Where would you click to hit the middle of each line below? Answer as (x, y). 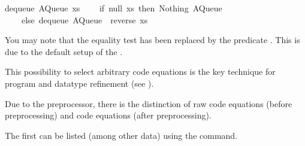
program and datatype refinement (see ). (79, 83)
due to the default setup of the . (64, 51)
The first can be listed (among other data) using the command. (121, 135)
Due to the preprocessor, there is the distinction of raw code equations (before (149, 103)
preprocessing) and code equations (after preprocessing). (108, 115)
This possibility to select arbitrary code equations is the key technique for (140, 72)
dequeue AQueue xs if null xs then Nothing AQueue (114, 8)
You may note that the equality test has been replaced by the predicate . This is (152, 40)
